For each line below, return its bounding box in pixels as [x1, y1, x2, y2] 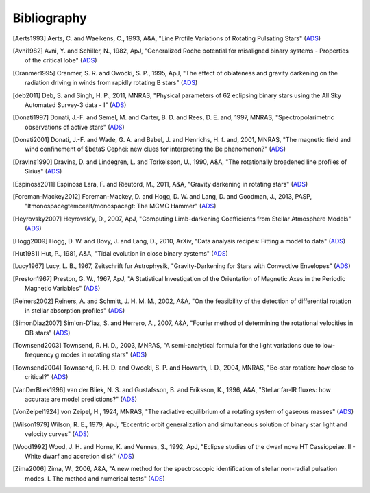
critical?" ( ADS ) [25, 373, 69, 381]
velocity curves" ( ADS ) [25, 430, 89, 438]
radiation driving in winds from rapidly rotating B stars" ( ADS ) [25, 79, 198, 87]
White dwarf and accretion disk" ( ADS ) [25, 453, 135, 460]
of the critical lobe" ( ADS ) [25, 56, 97, 64]
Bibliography [12, 10, 87, 25]
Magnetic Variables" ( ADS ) [25, 285, 101, 293]
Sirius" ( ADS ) [25, 167, 62, 176]
